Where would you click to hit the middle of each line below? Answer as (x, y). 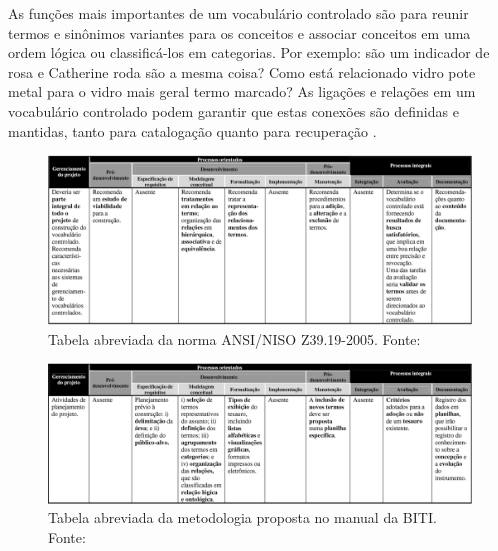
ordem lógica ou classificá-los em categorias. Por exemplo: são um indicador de (249, 52)
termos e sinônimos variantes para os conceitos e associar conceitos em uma (239, 32)
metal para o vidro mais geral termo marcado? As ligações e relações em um (242, 91)
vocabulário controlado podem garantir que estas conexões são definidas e (233, 110)
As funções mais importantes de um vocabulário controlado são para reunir (238, 13)
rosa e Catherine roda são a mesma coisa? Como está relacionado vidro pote (242, 71)
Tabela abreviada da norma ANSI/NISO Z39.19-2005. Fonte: (234, 338)
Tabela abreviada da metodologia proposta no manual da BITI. (242, 517)
